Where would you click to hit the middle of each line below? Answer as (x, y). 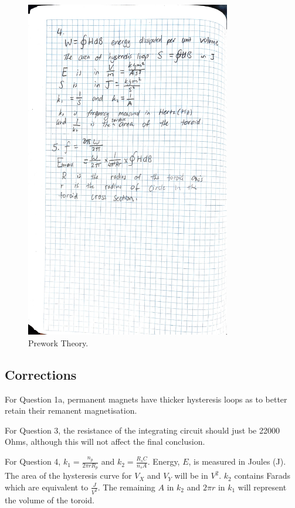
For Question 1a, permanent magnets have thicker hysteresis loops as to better (146, 399)
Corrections (41, 374)
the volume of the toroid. (50, 500)
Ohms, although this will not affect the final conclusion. (105, 441)
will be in (191, 475)
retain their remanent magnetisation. (71, 410)
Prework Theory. (58, 342)
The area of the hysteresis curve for (68, 475)
